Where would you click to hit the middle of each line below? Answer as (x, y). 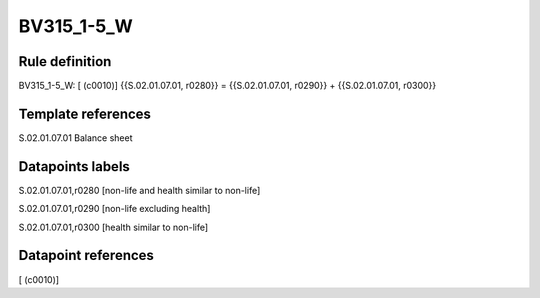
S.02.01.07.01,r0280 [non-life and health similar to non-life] (139, 190)
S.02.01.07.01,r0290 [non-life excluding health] (114, 209)
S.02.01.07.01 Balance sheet (75, 137)
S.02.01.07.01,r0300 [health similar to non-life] (113, 227)
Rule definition (65, 61)
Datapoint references (86, 255)
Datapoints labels (74, 166)
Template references (85, 113)
